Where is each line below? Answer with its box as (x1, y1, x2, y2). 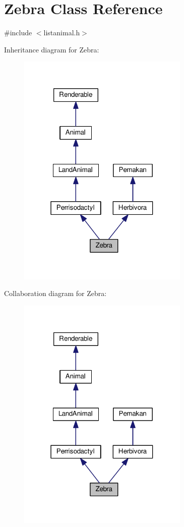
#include (4, 27, 32, 38)
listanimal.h (43, 27, 80, 38)
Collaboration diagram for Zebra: (4, 288, 107, 299)
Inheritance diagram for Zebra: (4, 44, 99, 54)
